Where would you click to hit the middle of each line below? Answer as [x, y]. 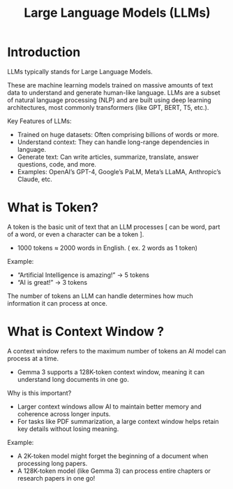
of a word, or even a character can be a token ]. [76, 234]
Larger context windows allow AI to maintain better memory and [109, 406]
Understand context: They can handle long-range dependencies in [113, 142]
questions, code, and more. [57, 164]
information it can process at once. [58, 303]
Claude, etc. [35, 179]
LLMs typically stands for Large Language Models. [80, 71]
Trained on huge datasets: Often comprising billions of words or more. [118, 134]
